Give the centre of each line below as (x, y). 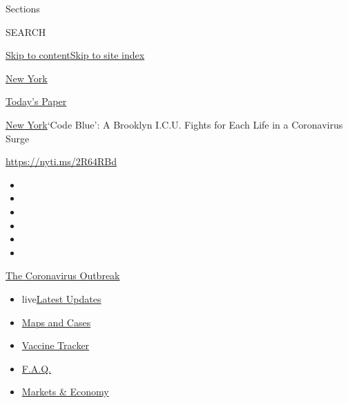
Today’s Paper (36, 101)
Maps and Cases (56, 322)
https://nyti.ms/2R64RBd (61, 161)
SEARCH (26, 31)
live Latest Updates (61, 298)
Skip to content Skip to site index (75, 55)
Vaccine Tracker (56, 345)
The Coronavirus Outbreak (63, 275)
